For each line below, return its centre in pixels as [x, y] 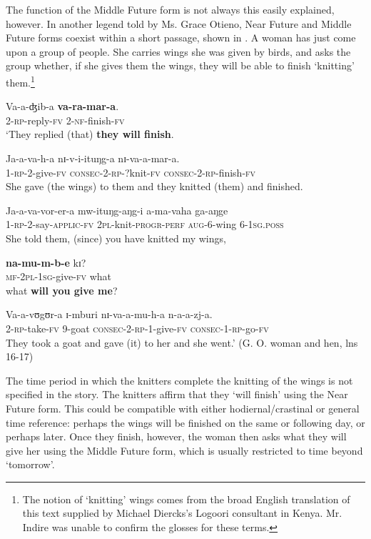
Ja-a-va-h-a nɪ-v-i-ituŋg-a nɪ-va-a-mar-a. [93, 158]
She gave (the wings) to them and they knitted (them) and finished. [154, 186]
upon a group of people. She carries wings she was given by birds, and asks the [178, 51]
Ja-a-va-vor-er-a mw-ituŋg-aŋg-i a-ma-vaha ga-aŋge [117, 210]
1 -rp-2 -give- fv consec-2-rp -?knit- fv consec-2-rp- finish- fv [131, 172]
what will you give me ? [62, 290]
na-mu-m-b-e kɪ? [46, 262]
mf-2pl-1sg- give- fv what [59, 276]
